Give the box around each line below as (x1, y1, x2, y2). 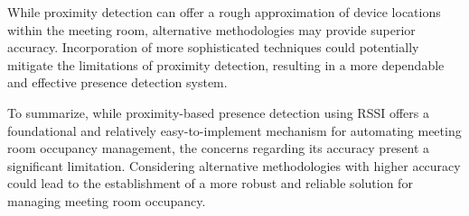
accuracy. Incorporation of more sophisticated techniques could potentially (7, 38, 419, 57)
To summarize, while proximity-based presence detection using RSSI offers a (7, 103, 429, 121)
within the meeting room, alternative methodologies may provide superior (7, 20, 416, 39)
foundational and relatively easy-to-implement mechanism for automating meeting (7, 121, 462, 139)
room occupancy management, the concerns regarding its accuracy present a (7, 139, 430, 157)
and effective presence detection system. (7, 73, 228, 92)
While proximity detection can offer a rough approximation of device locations (7, 3, 441, 21)
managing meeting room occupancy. (7, 191, 206, 210)
